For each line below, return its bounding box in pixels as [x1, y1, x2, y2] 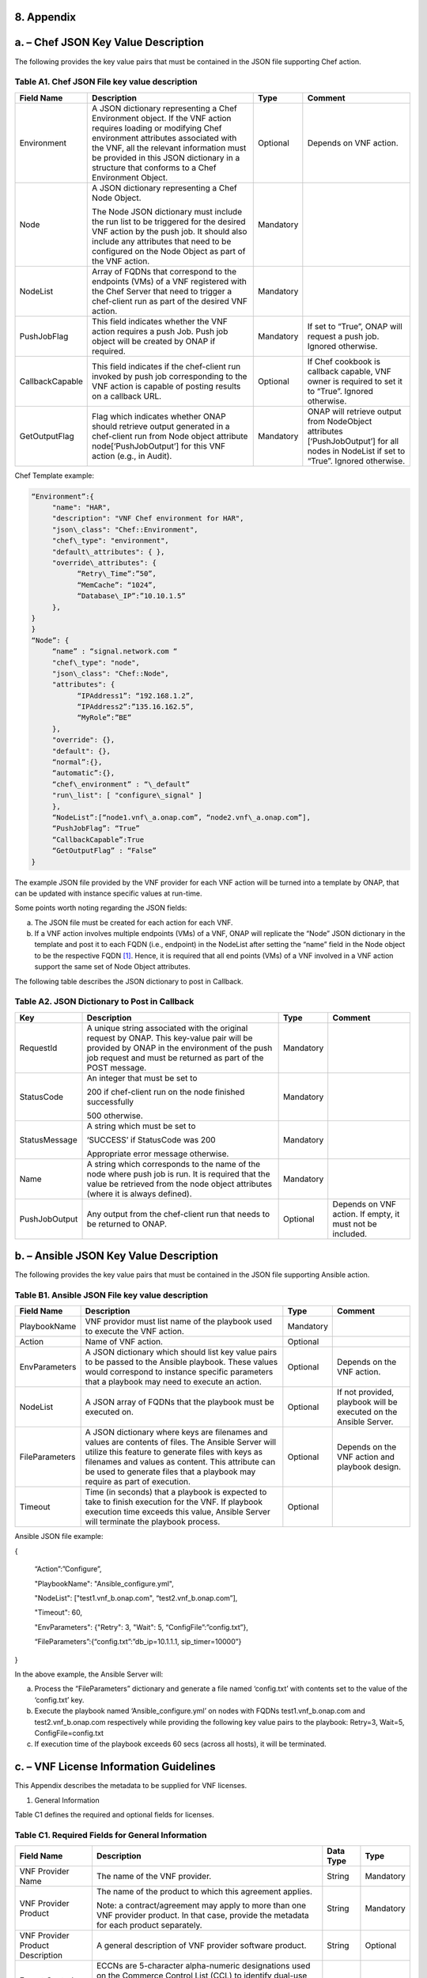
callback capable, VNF [307, 366, 391, 377]
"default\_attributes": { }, [51, 547, 165, 556]
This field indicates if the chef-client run [92, 361, 241, 372]
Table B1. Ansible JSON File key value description [14, 1290, 209, 1301]
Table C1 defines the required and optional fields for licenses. [14, 1810, 214, 1819]
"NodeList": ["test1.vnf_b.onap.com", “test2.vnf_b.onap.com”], [34, 1593, 238, 1603]
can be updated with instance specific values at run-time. [14, 889, 202, 898]
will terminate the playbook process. [85, 1516, 221, 1527]
